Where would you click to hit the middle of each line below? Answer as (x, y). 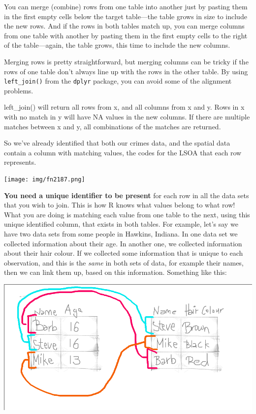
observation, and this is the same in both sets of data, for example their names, (124, 262)
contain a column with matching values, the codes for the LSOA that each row (123, 152)
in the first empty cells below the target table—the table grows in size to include (126, 16)
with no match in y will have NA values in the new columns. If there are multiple (127, 117)
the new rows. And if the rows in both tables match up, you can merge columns (124, 26)
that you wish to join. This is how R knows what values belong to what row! (120, 205)
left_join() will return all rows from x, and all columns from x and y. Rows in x (124, 107)
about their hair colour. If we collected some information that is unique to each (124, 253)
